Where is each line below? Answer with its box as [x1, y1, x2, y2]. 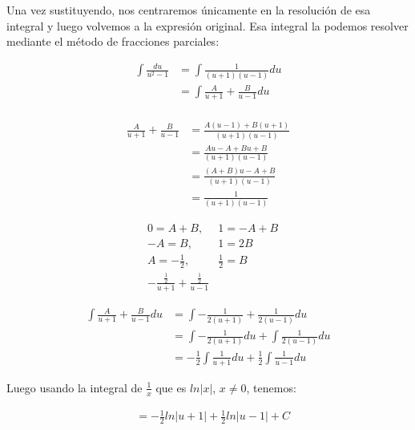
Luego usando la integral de [6, 379, 143, 396]
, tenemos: [246, 379, 296, 396]
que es [155, 379, 187, 396]
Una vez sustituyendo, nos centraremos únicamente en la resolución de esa [6, 2, 371, 18]
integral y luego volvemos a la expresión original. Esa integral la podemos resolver [6, 17, 409, 34]
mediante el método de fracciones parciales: [6, 33, 220, 50]
